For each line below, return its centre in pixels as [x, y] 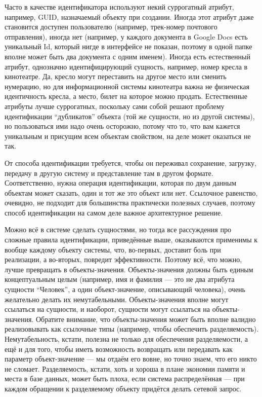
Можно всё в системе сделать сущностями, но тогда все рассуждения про [118, 229]
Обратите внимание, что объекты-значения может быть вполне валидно [146, 319]
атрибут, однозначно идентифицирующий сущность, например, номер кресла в [126, 66]
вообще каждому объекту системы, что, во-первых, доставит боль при [113, 249]
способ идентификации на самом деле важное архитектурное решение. [114, 212]
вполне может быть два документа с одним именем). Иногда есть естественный [127, 56]
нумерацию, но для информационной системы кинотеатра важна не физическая [127, 86]
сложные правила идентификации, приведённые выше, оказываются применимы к [131, 240]
